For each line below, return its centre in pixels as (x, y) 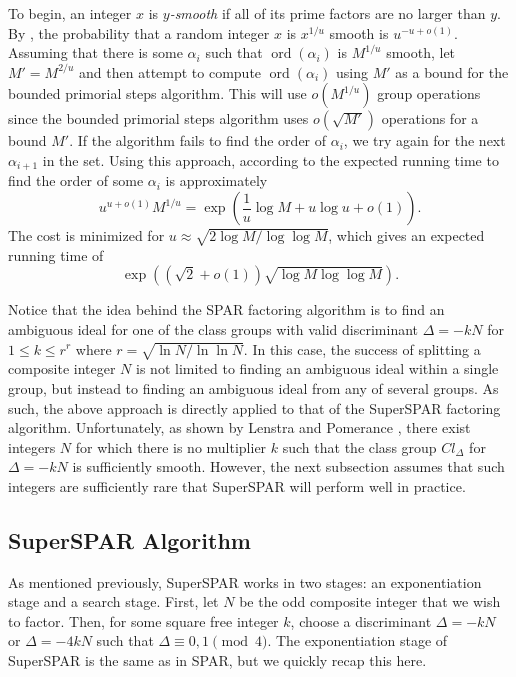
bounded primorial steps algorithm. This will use (157, 93)
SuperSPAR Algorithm (129, 539)
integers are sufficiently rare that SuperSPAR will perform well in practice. (237, 485)
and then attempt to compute (170, 71)
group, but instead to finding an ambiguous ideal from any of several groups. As (253, 387)
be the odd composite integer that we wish (370, 601)
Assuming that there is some (95, 52)
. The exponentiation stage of (357, 640)
